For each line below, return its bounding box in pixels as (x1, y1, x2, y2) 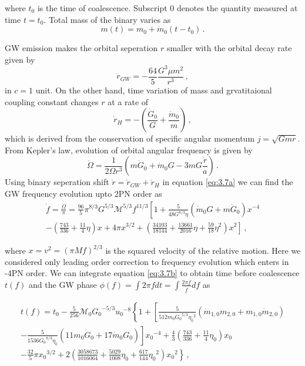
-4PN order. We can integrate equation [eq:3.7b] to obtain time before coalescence (5, 267, 300, 279)
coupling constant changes (5, 95, 99, 108)
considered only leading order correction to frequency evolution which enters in (5, 255, 289, 267)
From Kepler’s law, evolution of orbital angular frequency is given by (5, 143, 253, 156)
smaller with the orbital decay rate (166, 42, 292, 54)
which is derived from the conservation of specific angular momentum (5, 132, 255, 145)
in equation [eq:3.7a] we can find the (162, 176, 293, 188)
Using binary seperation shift (5, 176, 109, 188)
